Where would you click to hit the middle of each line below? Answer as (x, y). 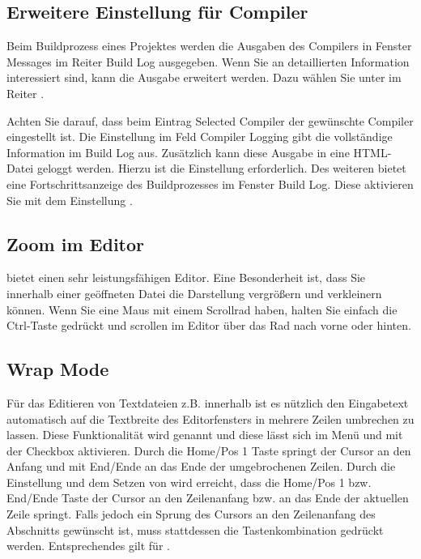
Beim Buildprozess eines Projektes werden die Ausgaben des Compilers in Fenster (209, 46)
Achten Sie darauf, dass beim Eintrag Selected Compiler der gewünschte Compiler (210, 120)
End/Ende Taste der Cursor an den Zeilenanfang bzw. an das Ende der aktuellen (208, 498)
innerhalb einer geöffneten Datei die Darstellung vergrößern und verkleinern (194, 293)
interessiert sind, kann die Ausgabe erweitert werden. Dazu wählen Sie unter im (204, 77)
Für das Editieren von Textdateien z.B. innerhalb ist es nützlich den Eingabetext (208, 402)
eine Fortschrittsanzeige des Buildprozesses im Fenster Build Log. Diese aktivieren (210, 183)
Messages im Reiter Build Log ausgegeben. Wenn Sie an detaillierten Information (208, 61)
